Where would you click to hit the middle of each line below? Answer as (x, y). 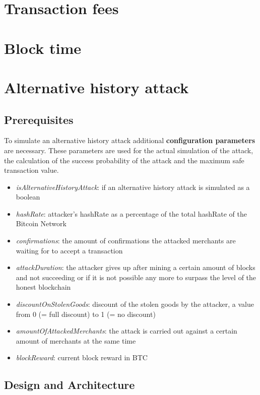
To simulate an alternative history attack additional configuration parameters (130, 140)
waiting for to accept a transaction (69, 250)
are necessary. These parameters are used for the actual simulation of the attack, (129, 150)
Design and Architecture (70, 385)
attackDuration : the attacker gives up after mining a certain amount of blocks (136, 267)
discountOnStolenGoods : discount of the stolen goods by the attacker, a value (135, 304)
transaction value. (31, 170)
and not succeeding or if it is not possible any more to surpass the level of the (136, 277)
